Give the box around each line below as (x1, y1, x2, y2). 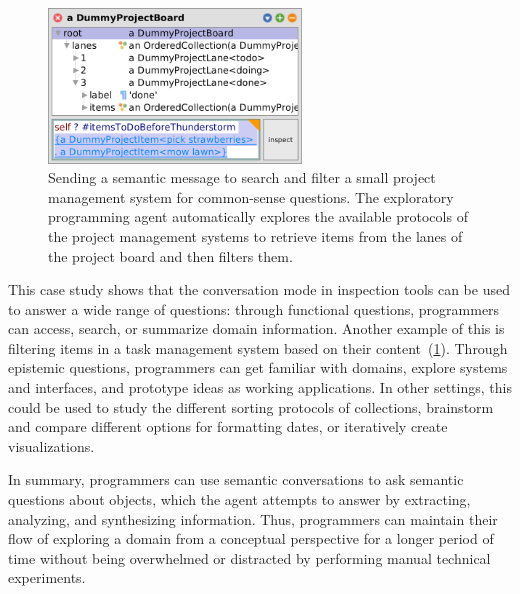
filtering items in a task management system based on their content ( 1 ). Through (8, 337, 508, 358)
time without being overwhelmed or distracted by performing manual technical (8, 547, 491, 568)
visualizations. (8, 435, 95, 456)
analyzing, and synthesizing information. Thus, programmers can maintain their (8, 508, 498, 529)
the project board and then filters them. (48, 245, 293, 266)
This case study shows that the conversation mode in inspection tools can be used (8, 279, 510, 300)
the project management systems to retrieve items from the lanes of (48, 225, 463, 246)
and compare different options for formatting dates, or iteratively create (8, 416, 448, 437)
